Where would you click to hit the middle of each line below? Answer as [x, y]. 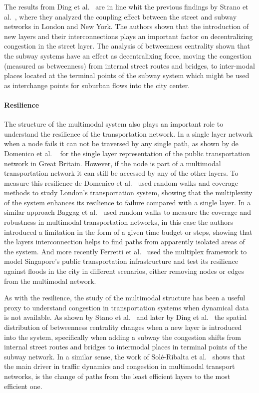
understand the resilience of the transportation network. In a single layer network [129, 133]
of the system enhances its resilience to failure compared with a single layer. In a [128, 202]
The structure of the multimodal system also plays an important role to [114, 124]
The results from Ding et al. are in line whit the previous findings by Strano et [126, 7]
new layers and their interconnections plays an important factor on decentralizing [129, 36]
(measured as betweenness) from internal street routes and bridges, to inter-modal [129, 65]
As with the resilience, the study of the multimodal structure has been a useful [125, 298]
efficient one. [23, 386]
